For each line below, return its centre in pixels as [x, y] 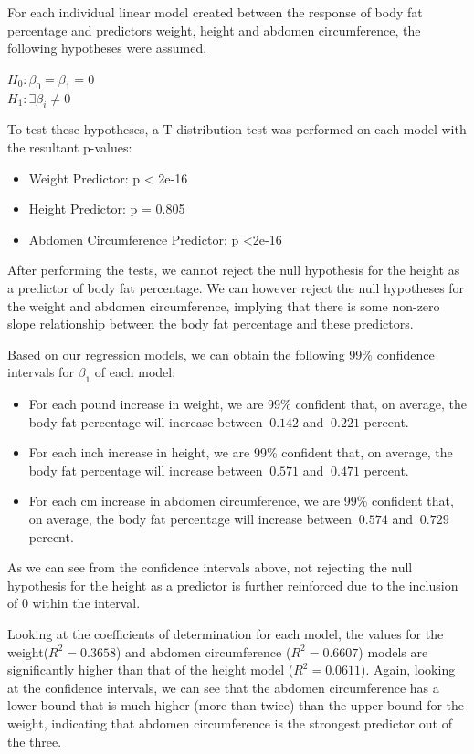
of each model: [135, 372]
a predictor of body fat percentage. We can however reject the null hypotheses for [236, 287]
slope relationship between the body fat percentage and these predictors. [211, 324]
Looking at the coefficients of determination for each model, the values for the [226, 634]
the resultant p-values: [70, 147]
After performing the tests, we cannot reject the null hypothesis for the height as [234, 270]
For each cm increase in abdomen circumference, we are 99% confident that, [241, 501]
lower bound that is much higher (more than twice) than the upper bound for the [236, 705]
